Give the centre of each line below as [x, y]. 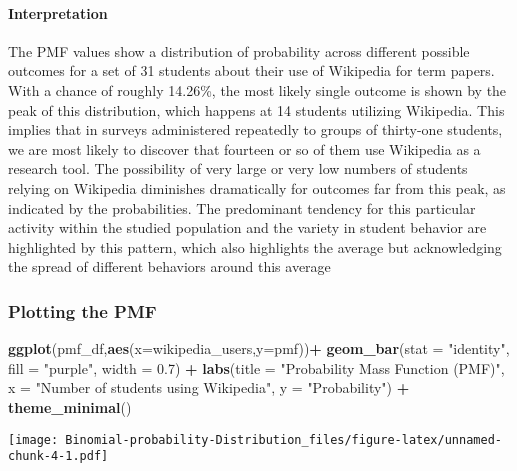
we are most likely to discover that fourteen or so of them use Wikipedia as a [244, 148]
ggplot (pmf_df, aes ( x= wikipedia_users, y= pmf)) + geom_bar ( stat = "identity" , [259, 348]
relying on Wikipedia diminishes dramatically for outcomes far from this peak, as [257, 187]
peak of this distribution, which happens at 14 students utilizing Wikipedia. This [256, 109]
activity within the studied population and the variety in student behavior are [247, 227]
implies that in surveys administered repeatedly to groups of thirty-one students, [255, 129]
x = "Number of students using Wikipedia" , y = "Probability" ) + [209, 387]
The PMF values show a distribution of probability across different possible [239, 50]
